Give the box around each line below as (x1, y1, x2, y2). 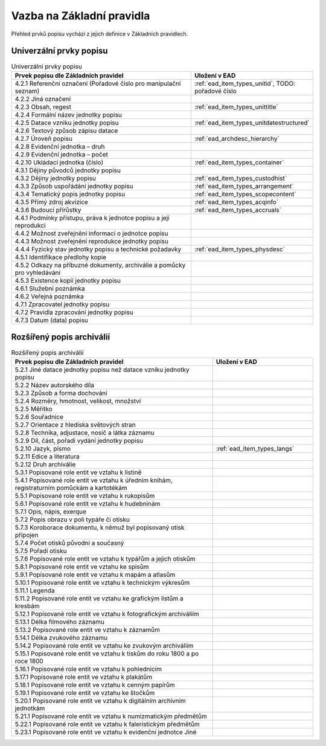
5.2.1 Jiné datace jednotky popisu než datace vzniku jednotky (14, 365, 190, 374)
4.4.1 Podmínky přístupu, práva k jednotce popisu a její (14, 213, 170, 222)
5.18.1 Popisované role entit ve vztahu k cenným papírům (14, 680, 175, 689)
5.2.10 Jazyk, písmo (14, 444, 71, 452)
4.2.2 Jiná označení (14, 94, 71, 103)
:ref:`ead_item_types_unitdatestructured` (194, 118, 310, 127)
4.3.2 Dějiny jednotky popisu (14, 174, 96, 182)
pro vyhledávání (14, 268, 60, 277)
